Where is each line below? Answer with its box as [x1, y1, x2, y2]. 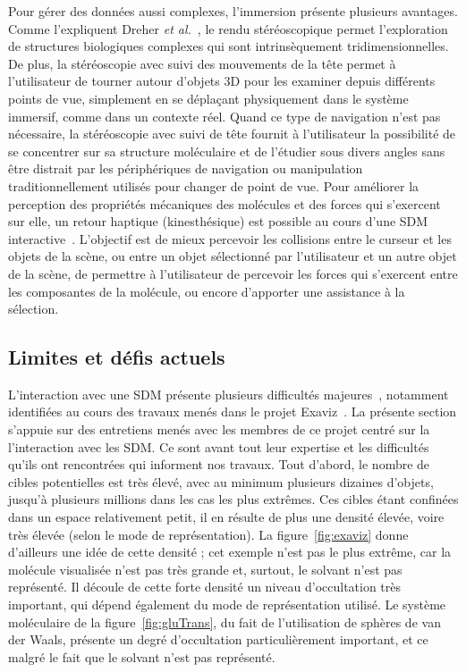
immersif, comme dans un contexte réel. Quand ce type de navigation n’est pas [8, 106, 441, 125]
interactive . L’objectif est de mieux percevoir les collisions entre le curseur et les [8, 229, 452, 248]
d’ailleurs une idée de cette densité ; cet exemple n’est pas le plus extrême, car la [8, 542, 452, 561]
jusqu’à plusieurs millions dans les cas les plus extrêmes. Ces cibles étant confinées [8, 490, 459, 508]
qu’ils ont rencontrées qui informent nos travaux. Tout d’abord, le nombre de [8, 455, 430, 474]
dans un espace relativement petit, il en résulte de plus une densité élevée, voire [8, 508, 445, 526]
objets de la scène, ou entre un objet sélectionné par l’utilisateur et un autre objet [8, 247, 457, 265]
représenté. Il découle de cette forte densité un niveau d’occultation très [8, 577, 402, 596]
